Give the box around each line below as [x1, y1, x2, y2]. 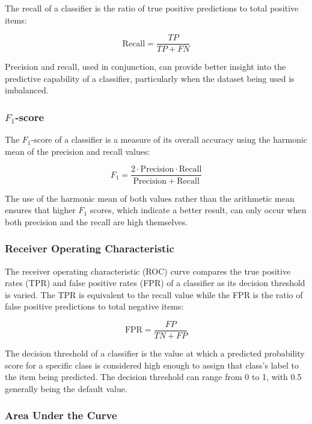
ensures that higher [5, 204, 76, 216]
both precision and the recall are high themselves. [5, 215, 188, 228]
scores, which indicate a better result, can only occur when [90, 204, 307, 216]
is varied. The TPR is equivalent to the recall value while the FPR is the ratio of [5, 288, 303, 301]
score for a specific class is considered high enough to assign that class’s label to [5, 358, 299, 371]
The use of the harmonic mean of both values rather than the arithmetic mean [5, 192, 295, 204]
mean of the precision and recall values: [5, 145, 150, 157]
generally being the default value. [5, 382, 127, 394]
